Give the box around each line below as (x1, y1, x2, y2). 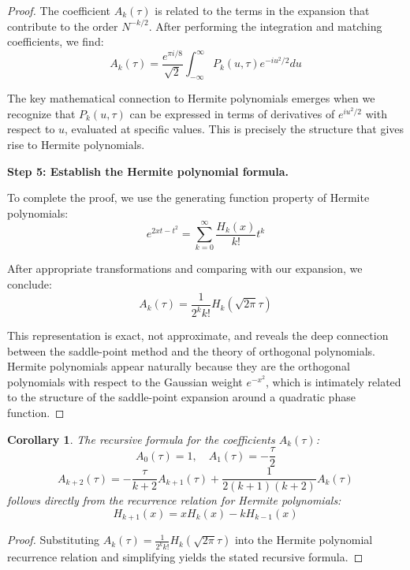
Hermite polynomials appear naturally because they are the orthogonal (7, 358, 350, 374)
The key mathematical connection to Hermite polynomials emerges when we (7, 90, 375, 106)
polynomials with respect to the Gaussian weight (7, 373, 243, 389)
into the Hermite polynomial (234, 531, 373, 548)
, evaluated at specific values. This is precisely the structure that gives (65, 121, 404, 137)
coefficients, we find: (7, 33, 104, 50)
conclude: (7, 276, 52, 292)
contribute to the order (7, 17, 118, 34)
